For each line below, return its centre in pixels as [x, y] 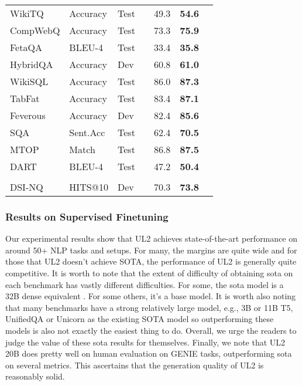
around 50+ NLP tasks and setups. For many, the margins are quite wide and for [151, 250]
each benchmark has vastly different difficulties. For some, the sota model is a [145, 284]
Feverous [28, 115]
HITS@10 [89, 187]
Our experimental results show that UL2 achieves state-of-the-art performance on [151, 238]
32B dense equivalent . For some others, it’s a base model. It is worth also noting [151, 296]
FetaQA [26, 47]
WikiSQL [29, 81]
